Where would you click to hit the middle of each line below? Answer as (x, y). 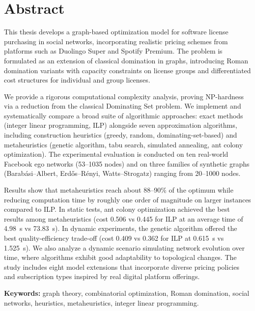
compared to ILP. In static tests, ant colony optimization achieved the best (117, 209)
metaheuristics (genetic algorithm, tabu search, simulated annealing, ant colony (124, 144)
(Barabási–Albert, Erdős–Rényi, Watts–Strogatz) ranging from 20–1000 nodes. (122, 173)
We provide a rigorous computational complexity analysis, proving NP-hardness (124, 96)
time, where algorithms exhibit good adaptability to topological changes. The (120, 257)
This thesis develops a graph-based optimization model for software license (116, 32)
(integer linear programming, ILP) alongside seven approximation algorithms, (121, 125)
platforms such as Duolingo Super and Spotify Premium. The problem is (113, 51)
